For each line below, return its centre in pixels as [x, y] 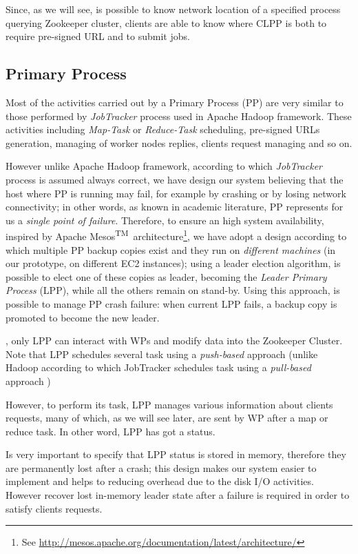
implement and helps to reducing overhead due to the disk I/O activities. [160, 481]
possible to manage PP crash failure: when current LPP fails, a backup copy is [171, 303]
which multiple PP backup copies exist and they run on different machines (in [171, 249]
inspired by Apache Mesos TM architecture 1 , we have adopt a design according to [176, 235]
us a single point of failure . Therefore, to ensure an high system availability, [165, 220]
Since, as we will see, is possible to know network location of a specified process [173, 9]
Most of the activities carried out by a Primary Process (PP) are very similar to [175, 102]
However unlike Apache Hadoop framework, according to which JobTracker [164, 166]
